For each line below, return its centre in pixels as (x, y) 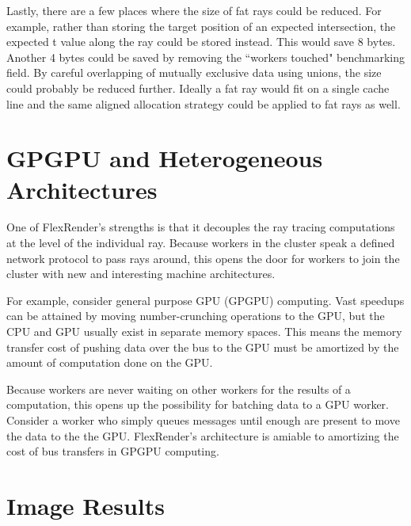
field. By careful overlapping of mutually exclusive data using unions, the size (194, 72)
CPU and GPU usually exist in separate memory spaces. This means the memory (204, 332)
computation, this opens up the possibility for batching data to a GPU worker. (198, 404)
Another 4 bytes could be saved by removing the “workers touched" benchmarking (206, 57)
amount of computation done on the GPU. (110, 362)
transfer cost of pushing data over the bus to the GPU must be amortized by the (203, 347)
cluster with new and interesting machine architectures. (141, 274)
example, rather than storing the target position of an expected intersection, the (201, 26)
